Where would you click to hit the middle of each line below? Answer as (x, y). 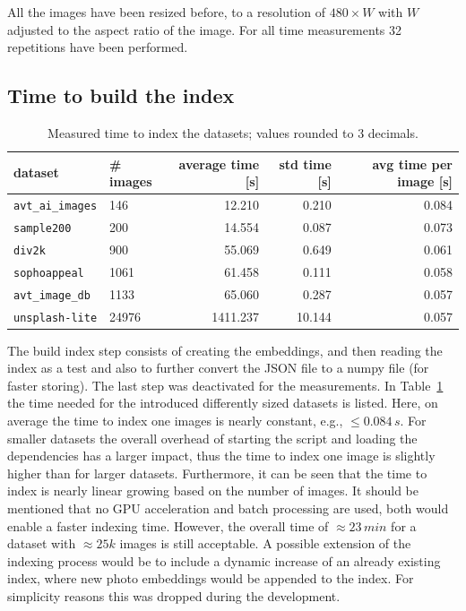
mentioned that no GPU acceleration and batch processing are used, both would (228, 508)
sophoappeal (49, 273)
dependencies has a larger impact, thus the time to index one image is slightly (221, 456)
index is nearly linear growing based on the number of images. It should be (213, 491)
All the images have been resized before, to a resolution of (166, 12)
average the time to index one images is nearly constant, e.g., (175, 421)
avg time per (412, 164)
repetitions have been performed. (98, 47)
